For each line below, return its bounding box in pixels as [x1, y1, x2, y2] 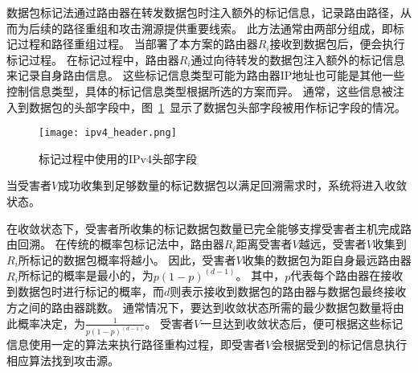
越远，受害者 [298, 236, 367, 252]
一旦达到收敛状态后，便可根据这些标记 [200, 314, 404, 331]
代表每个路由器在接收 [290, 267, 404, 284]
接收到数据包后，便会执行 [269, 35, 405, 52]
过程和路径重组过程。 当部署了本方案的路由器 [17, 35, 258, 52]
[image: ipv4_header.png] [39, 127, 177, 139]
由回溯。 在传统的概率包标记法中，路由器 [6, 236, 224, 252]
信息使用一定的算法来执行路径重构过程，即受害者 [6, 336, 265, 353]
